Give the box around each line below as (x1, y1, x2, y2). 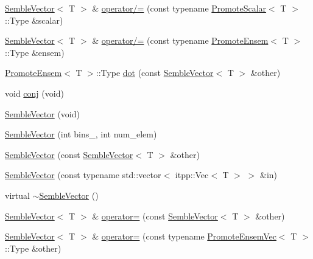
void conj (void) (5, 86, 64, 99)
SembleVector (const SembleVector (5, 148, 133, 161)
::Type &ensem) (5, 46, 65, 58)
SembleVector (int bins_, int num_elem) (5, 128, 157, 140)
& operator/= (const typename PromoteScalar (92, 2, 267, 14)
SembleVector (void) (5, 107, 80, 120)
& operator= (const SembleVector (92, 209, 218, 222)
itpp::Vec (175, 168, 209, 181)
